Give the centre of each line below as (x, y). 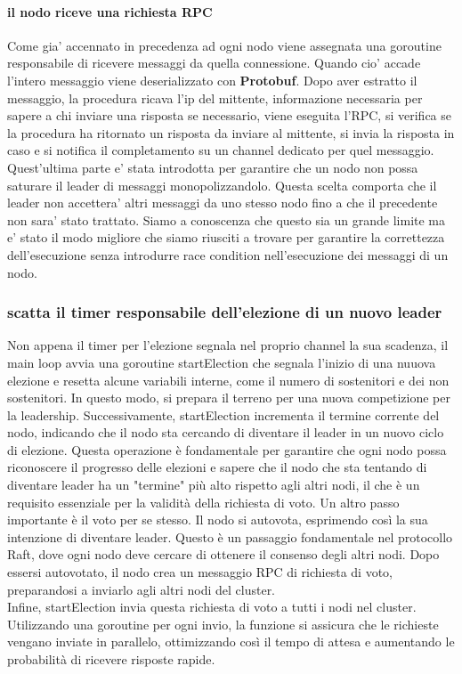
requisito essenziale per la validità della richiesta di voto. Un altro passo (203, 502)
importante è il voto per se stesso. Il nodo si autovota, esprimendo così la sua (218, 520)
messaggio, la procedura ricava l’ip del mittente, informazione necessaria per (215, 97)
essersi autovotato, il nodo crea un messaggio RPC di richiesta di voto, (200, 572)
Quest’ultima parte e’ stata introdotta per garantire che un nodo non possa (213, 167)
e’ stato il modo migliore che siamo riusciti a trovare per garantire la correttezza (226, 237)
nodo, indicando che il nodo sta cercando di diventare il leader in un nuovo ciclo (226, 432)
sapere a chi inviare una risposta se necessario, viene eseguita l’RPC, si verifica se (229, 115)
